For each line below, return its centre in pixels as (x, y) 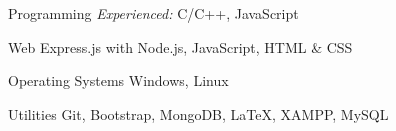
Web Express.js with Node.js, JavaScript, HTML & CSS (180, 46)
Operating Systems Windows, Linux (118, 80)
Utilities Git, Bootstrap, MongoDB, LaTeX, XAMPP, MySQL (198, 113)
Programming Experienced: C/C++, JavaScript (153, 13)
